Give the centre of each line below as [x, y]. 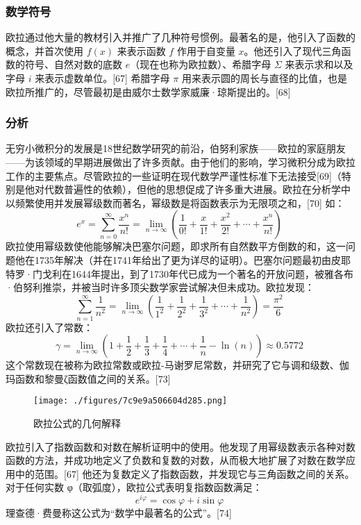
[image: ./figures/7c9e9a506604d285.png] [131, 401]
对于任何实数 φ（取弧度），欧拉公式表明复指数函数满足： [134, 487]
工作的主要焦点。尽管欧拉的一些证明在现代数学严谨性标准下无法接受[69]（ [174, 175]
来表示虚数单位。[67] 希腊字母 [102, 78]
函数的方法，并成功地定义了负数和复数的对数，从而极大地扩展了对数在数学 [176, 460]
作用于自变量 [206, 50]
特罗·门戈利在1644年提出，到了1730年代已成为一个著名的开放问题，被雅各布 [179, 273]
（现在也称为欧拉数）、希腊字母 [201, 64]
